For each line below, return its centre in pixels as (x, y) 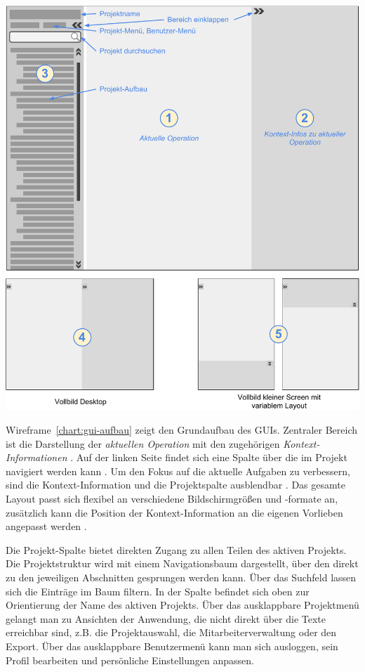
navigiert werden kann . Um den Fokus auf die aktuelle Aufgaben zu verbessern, (178, 471)
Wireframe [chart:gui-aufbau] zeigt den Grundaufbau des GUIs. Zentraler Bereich (181, 430)
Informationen (36, 457)
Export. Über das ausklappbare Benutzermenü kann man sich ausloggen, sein (172, 646)
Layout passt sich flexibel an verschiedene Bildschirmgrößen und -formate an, (172, 498)
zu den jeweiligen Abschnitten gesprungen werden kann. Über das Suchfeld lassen (181, 577)
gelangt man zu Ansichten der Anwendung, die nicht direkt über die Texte (166, 618)
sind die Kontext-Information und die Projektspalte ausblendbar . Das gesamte (175, 485)
